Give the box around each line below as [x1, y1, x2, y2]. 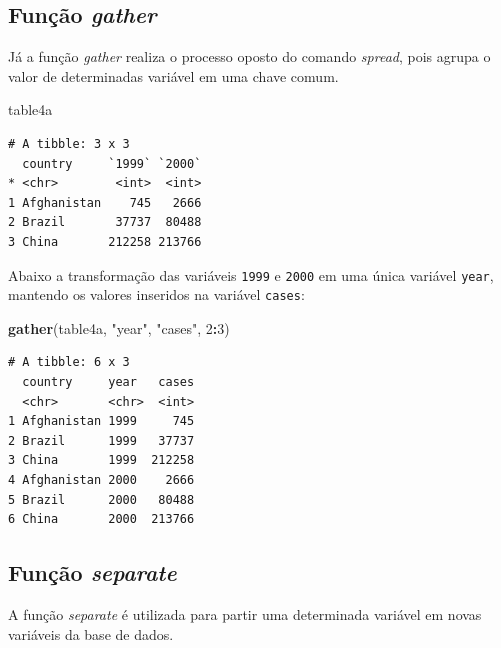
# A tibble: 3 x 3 [8, 136, 130, 151]
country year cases [22, 375, 195, 390]
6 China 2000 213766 [8, 512, 195, 527]
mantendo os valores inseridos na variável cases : [8, 284, 305, 305]
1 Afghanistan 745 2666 [8, 195, 202, 210]
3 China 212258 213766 [8, 234, 202, 249]
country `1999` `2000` [22, 156, 202, 171]
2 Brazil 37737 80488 [8, 215, 202, 230]
